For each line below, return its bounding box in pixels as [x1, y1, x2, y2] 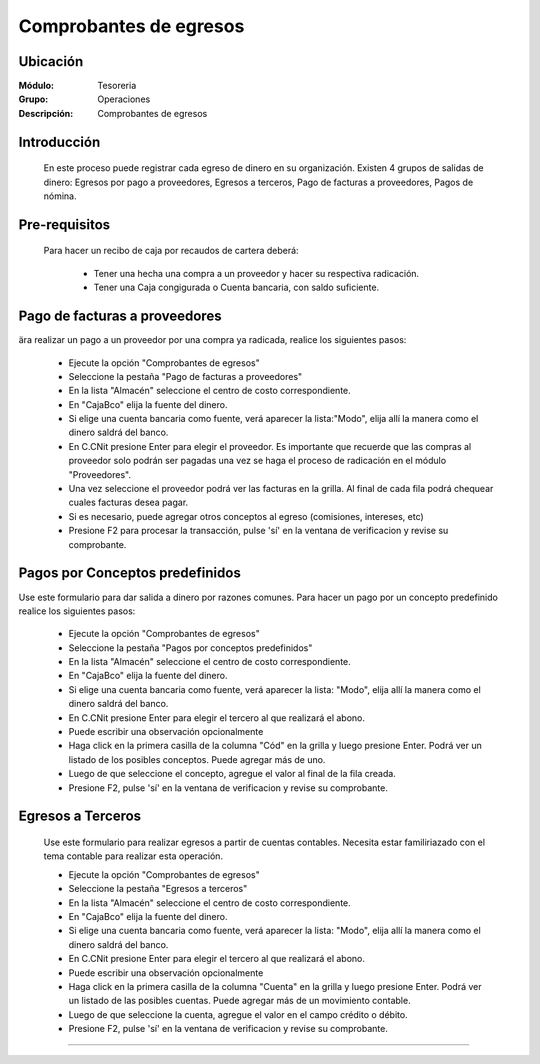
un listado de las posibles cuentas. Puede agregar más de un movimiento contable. [68, 995, 411, 1007]
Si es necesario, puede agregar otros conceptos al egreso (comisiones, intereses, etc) [68, 510, 424, 522]
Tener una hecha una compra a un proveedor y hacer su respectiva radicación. [93, 267, 420, 279]
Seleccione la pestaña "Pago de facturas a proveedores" [68, 370, 303, 382]
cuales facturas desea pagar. [68, 496, 189, 509]
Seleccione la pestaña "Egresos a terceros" [68, 883, 248, 895]
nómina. [43, 190, 77, 202]
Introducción [18, 133, 101, 150]
